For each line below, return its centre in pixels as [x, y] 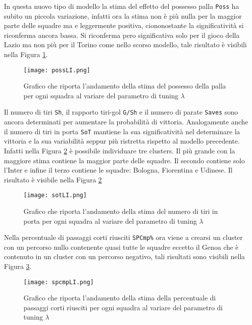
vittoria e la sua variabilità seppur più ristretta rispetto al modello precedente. [122, 141]
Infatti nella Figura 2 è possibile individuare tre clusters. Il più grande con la [120, 150]
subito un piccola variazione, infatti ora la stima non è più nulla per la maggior [123, 15]
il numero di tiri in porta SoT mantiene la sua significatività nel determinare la [122, 131]
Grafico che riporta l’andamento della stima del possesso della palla [125, 86]
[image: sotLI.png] [55, 195]
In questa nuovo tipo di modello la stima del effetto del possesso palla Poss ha [122, 6]
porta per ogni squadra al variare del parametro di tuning [110, 221]
